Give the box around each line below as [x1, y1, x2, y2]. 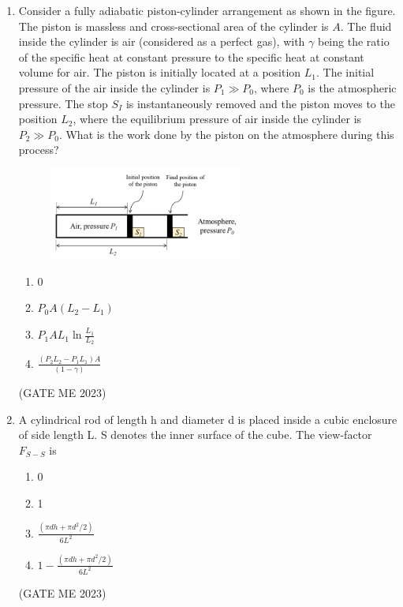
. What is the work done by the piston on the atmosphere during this [58, 126, 394, 142]
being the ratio [317, 33, 390, 50]
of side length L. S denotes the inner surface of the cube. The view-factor [18, 426, 372, 443]
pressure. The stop [18, 95, 108, 111]
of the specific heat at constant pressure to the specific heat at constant [18, 48, 364, 65]
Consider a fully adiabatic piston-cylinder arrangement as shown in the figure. [18, 2, 396, 18]
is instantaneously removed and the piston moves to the [125, 95, 395, 111]
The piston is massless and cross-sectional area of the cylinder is [18, 17, 329, 34]
